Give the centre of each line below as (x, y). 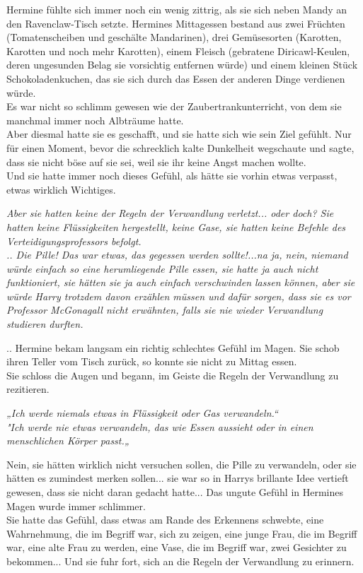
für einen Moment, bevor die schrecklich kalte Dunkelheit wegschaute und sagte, (180, 147)
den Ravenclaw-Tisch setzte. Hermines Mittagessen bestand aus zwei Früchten (176, 23)
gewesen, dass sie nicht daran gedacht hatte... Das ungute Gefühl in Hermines (175, 492)
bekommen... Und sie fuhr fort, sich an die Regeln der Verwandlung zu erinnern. (180, 561)
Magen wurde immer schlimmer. (76, 506)
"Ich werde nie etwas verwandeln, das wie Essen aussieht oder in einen (160, 426)
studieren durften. (45, 324)
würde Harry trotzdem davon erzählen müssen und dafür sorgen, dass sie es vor (179, 296)
